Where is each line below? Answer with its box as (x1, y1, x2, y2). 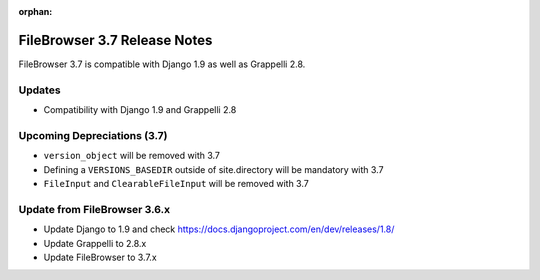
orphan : (18, 6, 53, 17)
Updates (18, 83, 61, 97)
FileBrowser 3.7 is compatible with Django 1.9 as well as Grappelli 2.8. (18, 58, 306, 70)
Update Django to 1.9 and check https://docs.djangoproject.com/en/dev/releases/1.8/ (43, 223, 395, 235)
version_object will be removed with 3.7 (43, 150, 220, 162)
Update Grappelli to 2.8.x (43, 237, 147, 249)
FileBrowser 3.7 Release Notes (18, 31, 213, 49)
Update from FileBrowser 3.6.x (18, 202, 170, 216)
